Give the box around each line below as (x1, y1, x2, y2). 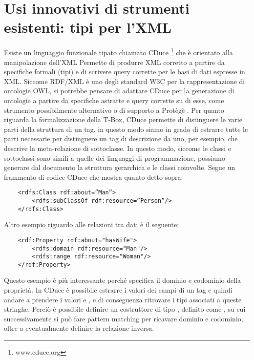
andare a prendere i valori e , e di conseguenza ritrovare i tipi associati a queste (4, 294, 242, 304)
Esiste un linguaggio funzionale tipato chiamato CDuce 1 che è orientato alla (4, 46, 233, 57)
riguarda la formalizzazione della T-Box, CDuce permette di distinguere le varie (4, 114, 242, 125)
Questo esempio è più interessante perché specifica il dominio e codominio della (4, 275, 241, 285)
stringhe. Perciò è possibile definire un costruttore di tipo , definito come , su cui (4, 304, 246, 314)
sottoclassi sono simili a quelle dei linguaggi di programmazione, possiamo (4, 152, 225, 163)
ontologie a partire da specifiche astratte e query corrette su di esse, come (4, 95, 224, 105)
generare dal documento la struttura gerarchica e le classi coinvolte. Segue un (4, 162, 235, 172)
